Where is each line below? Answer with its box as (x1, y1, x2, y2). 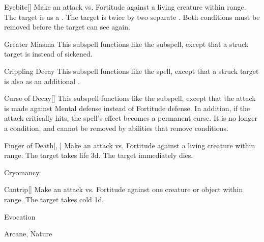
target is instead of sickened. (4, 48, 93, 59)
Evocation (4, 211, 36, 222)
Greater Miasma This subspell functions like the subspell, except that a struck (4, 38, 249, 49)
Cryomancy (4, 167, 40, 177)
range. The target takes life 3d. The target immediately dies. (4, 150, 193, 160)
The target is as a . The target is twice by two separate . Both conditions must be (4, 11, 260, 22)
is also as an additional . (4, 75, 80, 86)
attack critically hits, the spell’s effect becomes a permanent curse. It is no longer (4, 113, 257, 123)
